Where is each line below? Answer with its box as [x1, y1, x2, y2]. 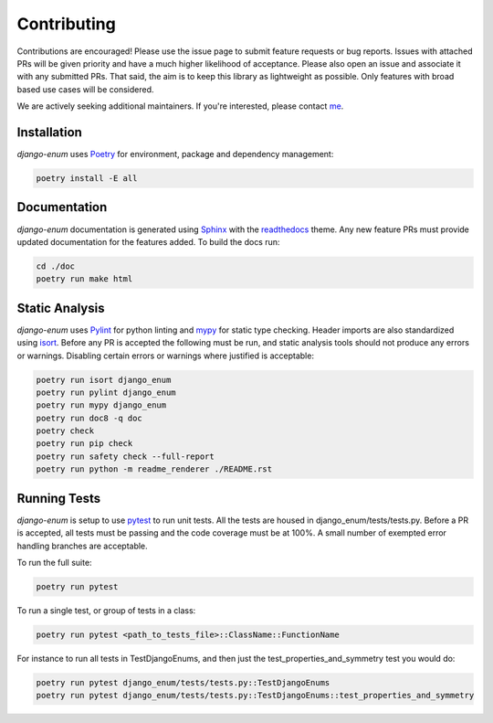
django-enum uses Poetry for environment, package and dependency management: [16, 149, 334, 160]
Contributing [16, 14, 116, 34]
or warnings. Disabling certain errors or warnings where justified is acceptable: [16, 350, 315, 361]
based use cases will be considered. [16, 83, 154, 95]
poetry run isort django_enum [36, 375, 172, 385]
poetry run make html [36, 274, 133, 284]
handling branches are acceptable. [16, 540, 148, 551]
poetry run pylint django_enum [36, 387, 177, 398]
